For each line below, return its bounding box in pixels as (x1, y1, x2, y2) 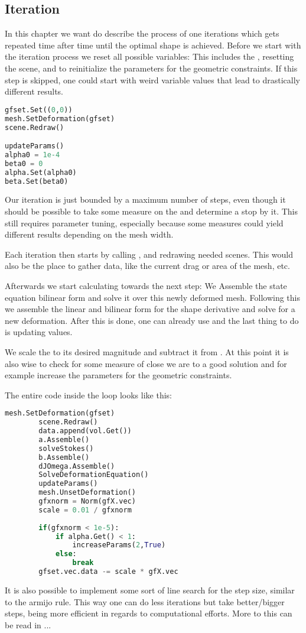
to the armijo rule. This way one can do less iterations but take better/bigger (5, 595, 285, 608)
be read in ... (5, 618, 51, 631)
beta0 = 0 (5, 159, 43, 168)
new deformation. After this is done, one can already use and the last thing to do (5, 314, 299, 326)
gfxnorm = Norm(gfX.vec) (38, 497, 136, 506)
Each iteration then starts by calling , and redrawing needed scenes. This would (5, 248, 294, 260)
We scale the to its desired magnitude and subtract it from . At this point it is (5, 345, 289, 358)
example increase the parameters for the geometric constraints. (5, 369, 232, 381)
